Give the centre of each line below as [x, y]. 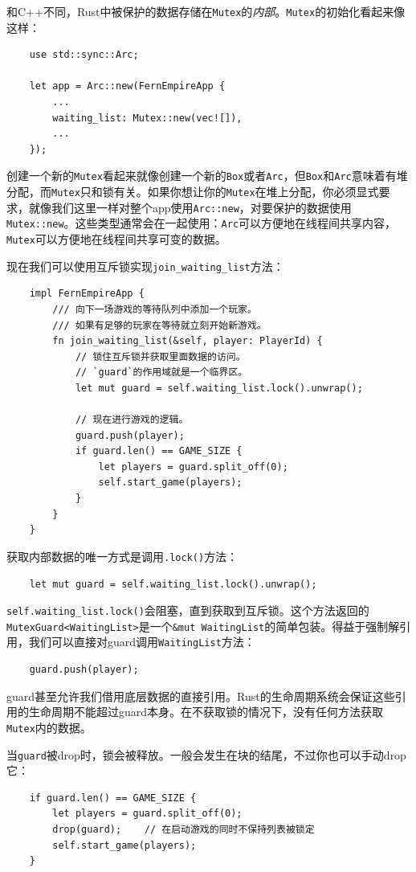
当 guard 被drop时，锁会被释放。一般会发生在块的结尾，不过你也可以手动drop [206, 754]
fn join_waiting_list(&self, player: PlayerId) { [188, 341]
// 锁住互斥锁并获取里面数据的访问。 [160, 356]
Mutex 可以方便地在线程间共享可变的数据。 [116, 239]
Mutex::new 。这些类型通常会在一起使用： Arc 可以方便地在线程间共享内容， [202, 223]
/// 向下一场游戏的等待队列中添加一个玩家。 [155, 309]
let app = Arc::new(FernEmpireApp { [127, 86]
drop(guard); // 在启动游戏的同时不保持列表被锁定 [184, 829]
